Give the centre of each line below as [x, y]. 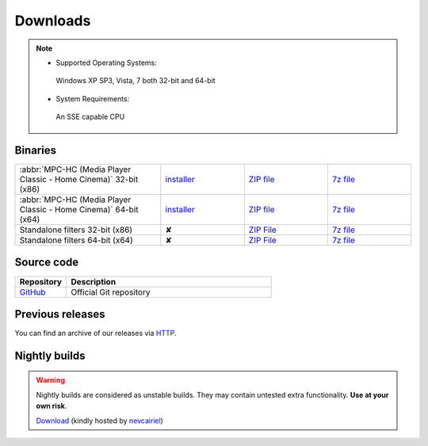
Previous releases [60, 314]
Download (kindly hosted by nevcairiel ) [100, 421]
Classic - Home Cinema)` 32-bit [79, 180]
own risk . [52, 406]
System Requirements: [93, 98]
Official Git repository [111, 292]
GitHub [32, 292]
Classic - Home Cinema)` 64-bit [79, 210]
